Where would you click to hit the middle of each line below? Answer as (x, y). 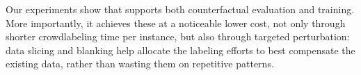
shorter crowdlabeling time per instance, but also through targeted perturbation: (178, 36)
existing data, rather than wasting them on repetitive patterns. (140, 64)
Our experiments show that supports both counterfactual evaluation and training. (180, 9)
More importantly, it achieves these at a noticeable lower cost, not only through (176, 23)
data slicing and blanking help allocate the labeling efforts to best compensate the (180, 50)
